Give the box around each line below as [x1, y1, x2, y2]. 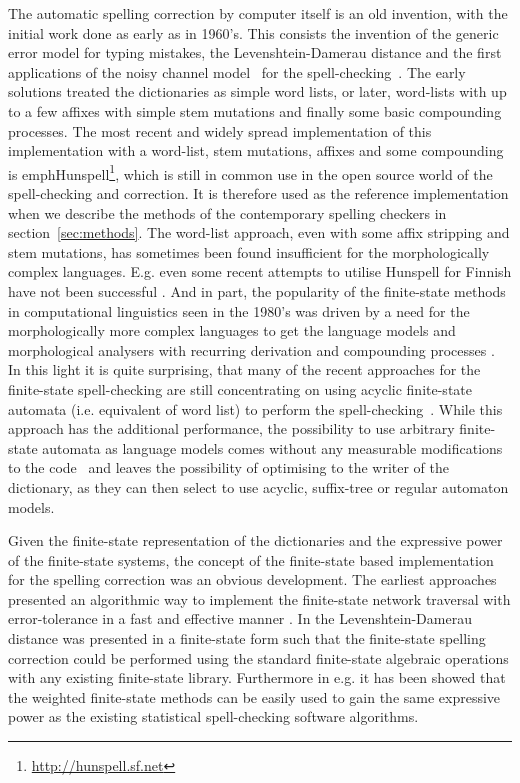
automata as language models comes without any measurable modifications [42, 437, 503, 458]
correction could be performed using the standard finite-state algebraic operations [8, 647, 509, 668]
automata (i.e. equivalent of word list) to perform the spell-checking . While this [8, 398, 503, 419]
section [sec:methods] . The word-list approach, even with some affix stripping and [8, 222, 510, 243]
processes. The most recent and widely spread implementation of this [8, 120, 432, 141]
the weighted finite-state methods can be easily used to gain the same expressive [8, 686, 501, 707]
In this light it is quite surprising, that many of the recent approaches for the [8, 359, 481, 380]
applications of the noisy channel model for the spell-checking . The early [8, 61, 466, 82]
